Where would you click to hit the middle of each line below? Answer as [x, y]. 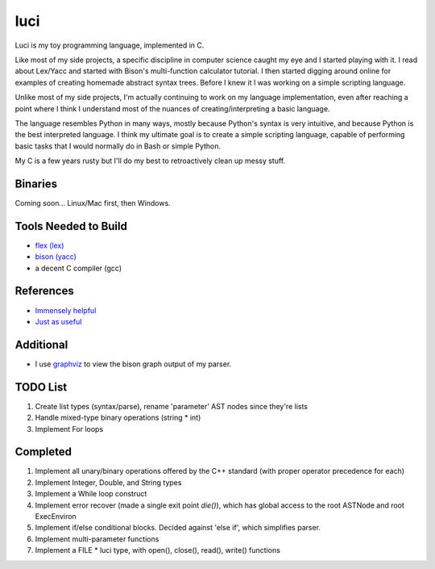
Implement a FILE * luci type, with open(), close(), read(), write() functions [158, 550]
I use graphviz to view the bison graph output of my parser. [133, 364]
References [44, 291]
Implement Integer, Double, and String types [108, 482]
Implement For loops [69, 429]
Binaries [36, 184]
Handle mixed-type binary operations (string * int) [118, 418]
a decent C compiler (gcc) [79, 268]
